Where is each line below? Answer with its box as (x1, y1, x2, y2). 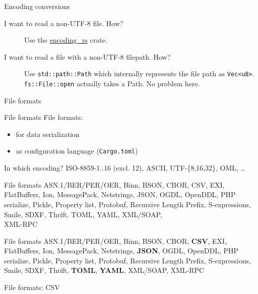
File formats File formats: (4, 112, 83, 122)
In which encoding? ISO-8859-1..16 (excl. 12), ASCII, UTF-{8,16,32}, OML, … (4, 163, 245, 173)
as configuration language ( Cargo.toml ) (16, 145, 138, 156)
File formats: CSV (4, 282, 60, 292)
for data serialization (16, 128, 80, 139)
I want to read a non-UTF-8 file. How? (4, 18, 123, 28)
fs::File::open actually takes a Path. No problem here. (24, 78, 200, 89)
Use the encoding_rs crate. (24, 35, 107, 45)
